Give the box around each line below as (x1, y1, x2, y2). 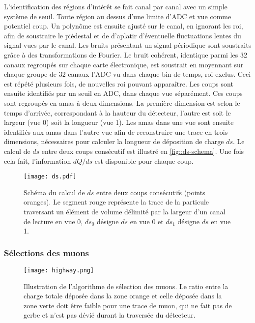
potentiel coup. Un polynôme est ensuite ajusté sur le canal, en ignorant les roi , (4, 21, 243, 31)
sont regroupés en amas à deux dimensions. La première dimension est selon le (4, 97, 240, 108)
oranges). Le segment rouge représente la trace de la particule (24, 197, 209, 207)
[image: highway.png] (24, 266, 94, 274)
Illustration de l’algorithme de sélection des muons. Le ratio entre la (24, 281, 228, 291)
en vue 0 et (130, 216, 164, 226)
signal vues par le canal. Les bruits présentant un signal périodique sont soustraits (4, 40, 252, 50)
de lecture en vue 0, (24, 216, 83, 226)
